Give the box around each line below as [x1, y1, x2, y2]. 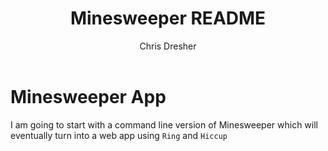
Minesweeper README [69, 7, 267, 30]
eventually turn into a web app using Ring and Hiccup [10, 129, 228, 141]
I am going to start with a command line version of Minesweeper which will [10, 118, 318, 131]
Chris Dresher [139, 40, 197, 52]
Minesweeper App [10, 85, 167, 108]
